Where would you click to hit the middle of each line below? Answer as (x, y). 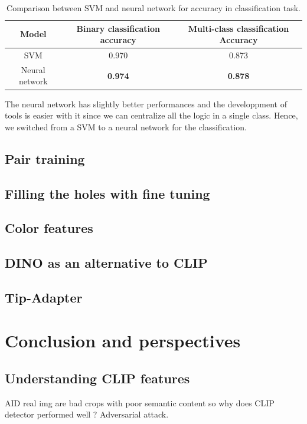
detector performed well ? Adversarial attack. (87, 414)
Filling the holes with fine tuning (107, 193)
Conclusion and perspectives (123, 341)
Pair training (45, 158)
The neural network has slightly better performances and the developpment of (146, 103)
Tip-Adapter (44, 297)
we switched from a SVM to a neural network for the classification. (126, 126)
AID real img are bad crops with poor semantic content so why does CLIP (140, 402)
